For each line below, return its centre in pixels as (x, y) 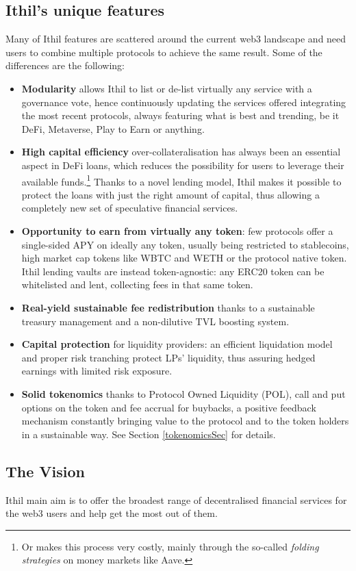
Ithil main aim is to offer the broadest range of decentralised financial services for (176, 499)
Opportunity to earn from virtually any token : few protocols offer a (177, 230)
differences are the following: (65, 65)
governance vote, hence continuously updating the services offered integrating (184, 102)
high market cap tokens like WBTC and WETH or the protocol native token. (184, 258)
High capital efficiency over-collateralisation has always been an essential (181, 152)
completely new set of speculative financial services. (130, 208)
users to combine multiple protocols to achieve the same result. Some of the (164, 52)
